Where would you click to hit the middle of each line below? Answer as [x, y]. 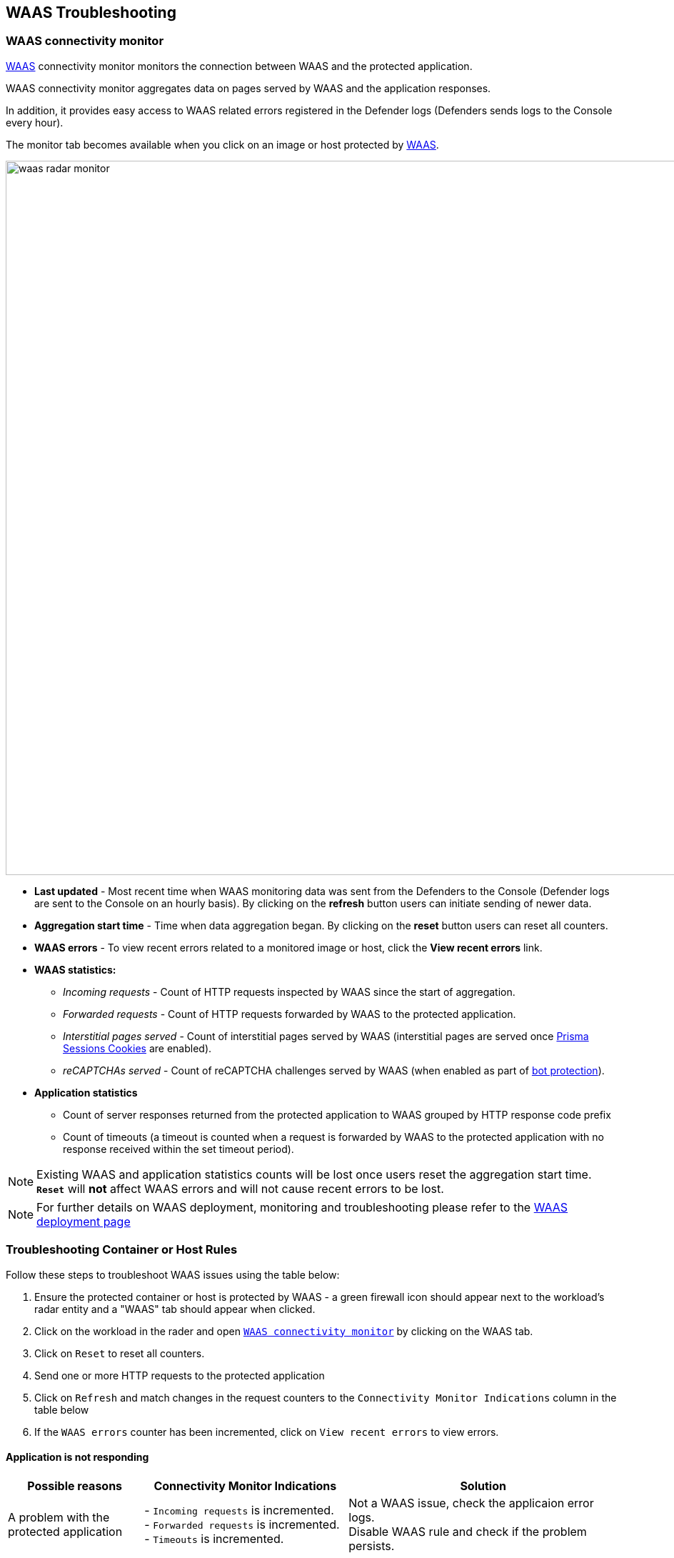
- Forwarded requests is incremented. [242, 1524]
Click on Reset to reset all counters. [120, 1353]
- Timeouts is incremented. [214, 1538]
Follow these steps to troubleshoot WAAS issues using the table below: [173, 1274]
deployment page [84, 1221]
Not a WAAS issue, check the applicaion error [471, 1503]
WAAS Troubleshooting [91, 13]
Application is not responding [77, 1457]
